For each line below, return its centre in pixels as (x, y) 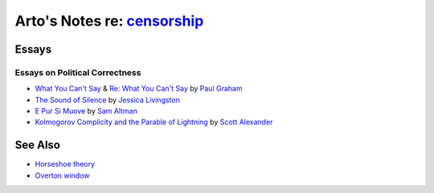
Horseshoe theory (65, 164)
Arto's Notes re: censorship (109, 21)
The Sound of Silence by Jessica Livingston (107, 99)
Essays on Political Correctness (78, 72)
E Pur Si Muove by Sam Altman (86, 111)
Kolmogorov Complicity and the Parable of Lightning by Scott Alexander (154, 122)
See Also (37, 145)
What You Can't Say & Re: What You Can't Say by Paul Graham (139, 89)
